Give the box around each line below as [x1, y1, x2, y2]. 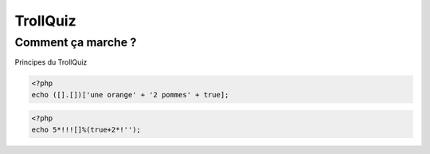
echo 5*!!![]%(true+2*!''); [31, 124, 141, 134]
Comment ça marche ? [14, 35, 137, 49]
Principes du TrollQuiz [14, 57, 88, 67]
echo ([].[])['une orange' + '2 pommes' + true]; [31, 90, 229, 99]
